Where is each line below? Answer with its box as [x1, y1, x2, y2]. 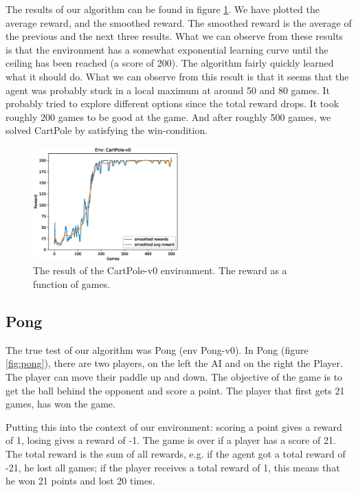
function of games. [33, 276, 111, 291]
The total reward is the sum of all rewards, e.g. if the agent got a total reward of [5, 446, 346, 460]
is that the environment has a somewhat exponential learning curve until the [5, 42, 328, 56]
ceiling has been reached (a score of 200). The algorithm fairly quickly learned [5, 56, 334, 70]
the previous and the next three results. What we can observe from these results [5, 29, 344, 43]
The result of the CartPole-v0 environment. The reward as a [33, 263, 287, 278]
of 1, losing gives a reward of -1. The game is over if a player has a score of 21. [5, 433, 336, 447]
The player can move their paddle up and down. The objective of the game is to [5, 369, 343, 383]
